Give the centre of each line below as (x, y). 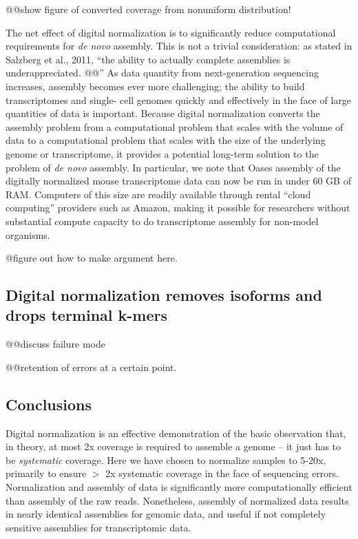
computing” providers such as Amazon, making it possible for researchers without (178, 208)
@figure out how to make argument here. (92, 258)
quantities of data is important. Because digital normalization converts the (163, 113)
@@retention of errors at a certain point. (91, 367)
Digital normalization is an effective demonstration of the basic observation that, (176, 433)
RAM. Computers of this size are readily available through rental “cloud (158, 194)
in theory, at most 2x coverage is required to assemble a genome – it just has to (173, 446)
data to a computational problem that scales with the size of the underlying (166, 140)
